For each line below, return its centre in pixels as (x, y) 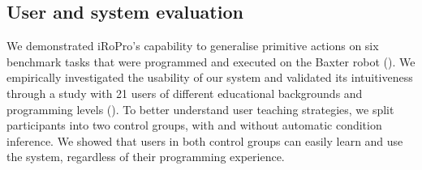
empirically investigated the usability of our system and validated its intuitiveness (210, 77)
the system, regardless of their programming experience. (146, 157)
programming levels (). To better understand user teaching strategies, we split (200, 109)
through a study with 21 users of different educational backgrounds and (185, 93)
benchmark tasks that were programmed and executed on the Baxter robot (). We (211, 61)
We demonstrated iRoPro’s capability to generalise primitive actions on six (193, 46)
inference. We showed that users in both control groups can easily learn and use (205, 140)
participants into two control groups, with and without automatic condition (194, 125)
